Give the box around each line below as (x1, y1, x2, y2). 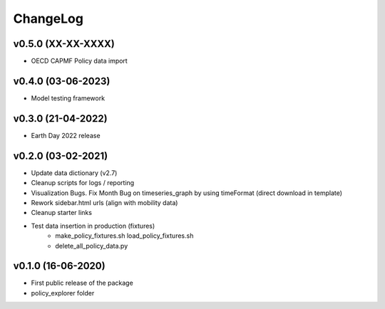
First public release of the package (31, 278, 133, 288)
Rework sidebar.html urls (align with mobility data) (31, 198, 178, 206)
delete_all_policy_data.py (55, 241, 128, 250)
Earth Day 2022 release (31, 131, 101, 140)
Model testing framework (31, 93, 106, 103)
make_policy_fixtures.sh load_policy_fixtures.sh (55, 231, 194, 240)
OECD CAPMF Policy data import (31, 57, 128, 66)
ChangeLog (13, 11, 83, 26)
